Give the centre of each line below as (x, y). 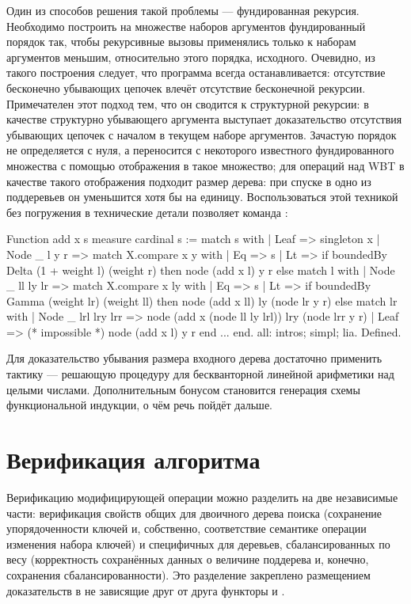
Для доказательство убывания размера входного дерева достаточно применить (194, 358)
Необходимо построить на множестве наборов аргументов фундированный (186, 26)
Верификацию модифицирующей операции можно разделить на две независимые (202, 497)
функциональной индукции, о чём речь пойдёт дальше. (139, 405)
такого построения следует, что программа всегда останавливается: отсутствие (196, 72)
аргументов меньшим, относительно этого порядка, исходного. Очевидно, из (191, 57)
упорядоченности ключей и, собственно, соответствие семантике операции (186, 528)
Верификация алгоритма (133, 460)
